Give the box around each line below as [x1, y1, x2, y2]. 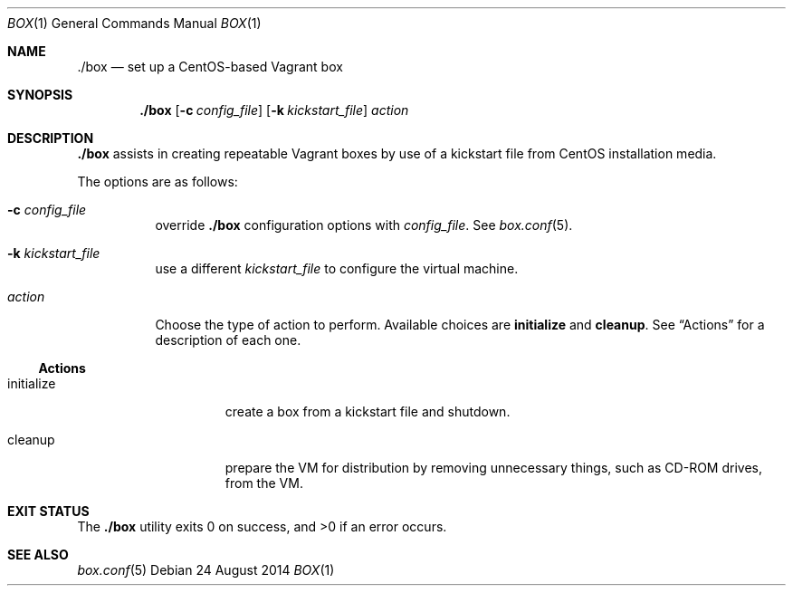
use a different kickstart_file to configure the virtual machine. [155, 261, 519, 276]
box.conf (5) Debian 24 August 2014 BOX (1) [77, 562, 335, 578]
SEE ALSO [7, 547, 69, 562]
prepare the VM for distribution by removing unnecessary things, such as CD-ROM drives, [225, 460, 762, 475]
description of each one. [155, 332, 301, 348]
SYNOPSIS [7, 87, 73, 102]
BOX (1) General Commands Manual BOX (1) [7, 15, 262, 31]
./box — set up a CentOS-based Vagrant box [77, 59, 343, 74]
